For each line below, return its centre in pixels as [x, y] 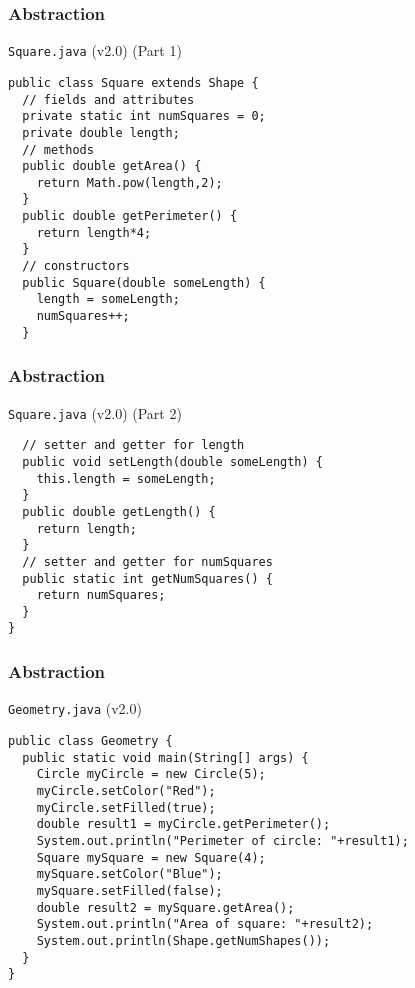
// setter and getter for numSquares [147, 561]
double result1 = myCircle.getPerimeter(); [183, 824]
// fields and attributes [108, 99]
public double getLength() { [119, 511]
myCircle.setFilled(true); [126, 807]
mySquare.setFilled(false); [129, 890]
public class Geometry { [90, 741]
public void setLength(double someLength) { [172, 461]
